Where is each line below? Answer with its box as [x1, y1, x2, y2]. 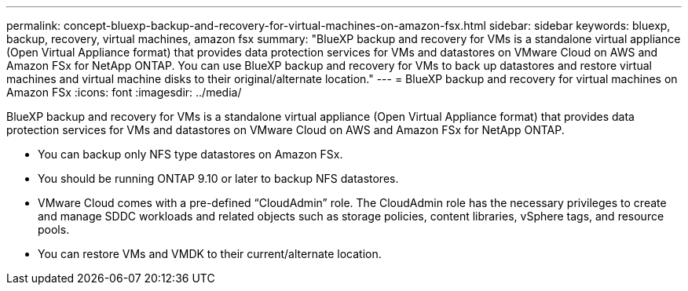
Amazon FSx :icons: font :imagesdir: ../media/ [6, 85, 242, 99]
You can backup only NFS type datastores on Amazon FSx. [38, 147, 343, 161]
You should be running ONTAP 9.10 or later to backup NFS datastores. [38, 172, 399, 185]
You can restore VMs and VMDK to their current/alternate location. [38, 247, 382, 260]
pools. [38, 223, 70, 236]
